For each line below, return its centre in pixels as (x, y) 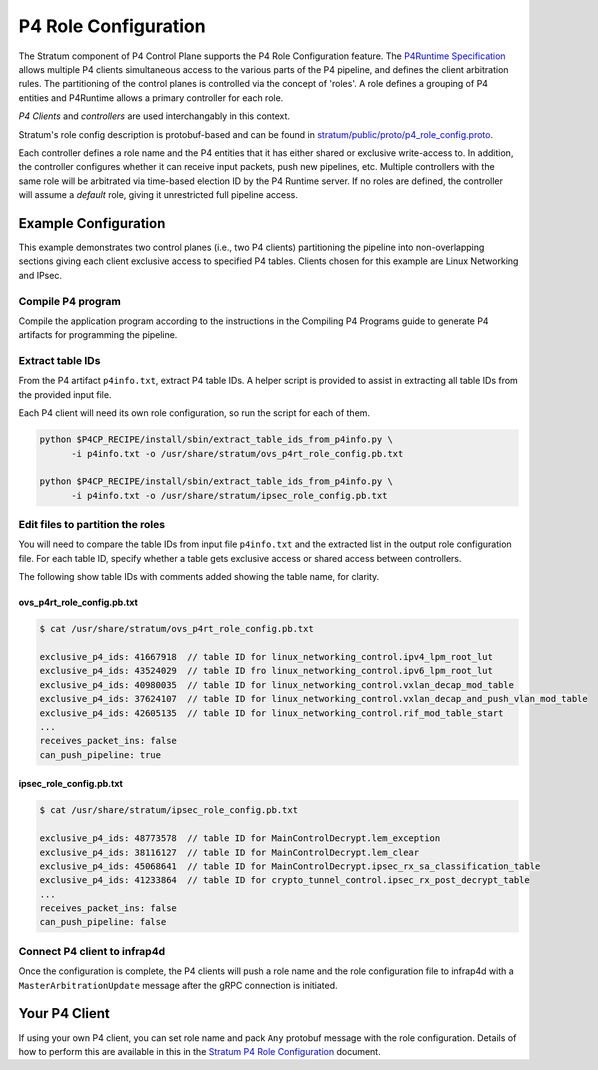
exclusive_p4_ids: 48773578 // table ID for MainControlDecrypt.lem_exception (240, 838)
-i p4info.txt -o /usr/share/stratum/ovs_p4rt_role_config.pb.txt (237, 453)
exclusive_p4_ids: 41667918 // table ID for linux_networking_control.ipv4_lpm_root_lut (266, 657)
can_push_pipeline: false (103, 922)
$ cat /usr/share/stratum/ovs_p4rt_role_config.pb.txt (176, 629)
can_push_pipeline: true (100, 754)
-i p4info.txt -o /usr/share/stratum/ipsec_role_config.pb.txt (229, 495)
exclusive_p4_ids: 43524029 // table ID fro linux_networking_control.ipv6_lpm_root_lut (266, 671)
